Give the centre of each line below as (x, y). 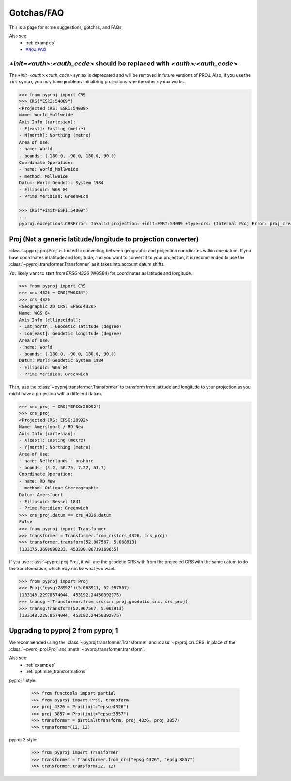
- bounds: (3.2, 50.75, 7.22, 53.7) (63, 468)
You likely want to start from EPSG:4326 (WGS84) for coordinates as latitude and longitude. (101, 273)
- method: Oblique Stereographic (59, 488)
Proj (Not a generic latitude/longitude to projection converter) (104, 239)
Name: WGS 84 (35, 313)
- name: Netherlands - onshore (57, 461)
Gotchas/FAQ (36, 13)
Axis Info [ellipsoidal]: (50, 320)
